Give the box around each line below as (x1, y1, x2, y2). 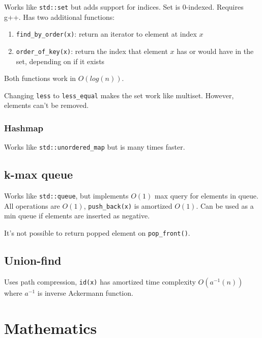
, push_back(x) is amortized (83, 200, 172, 211)
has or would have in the (177, 45, 254, 56)
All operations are (4, 200, 60, 211)
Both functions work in (4, 73, 76, 83)
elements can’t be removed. (4, 100, 89, 110)
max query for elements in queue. (154, 190, 258, 201)
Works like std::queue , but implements (4, 190, 129, 201)
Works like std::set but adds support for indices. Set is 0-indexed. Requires (4, 2, 244, 12)
